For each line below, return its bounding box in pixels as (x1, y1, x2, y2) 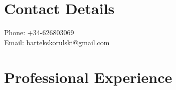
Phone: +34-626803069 (4, 27, 74, 38)
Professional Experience (4, 66, 172, 87)
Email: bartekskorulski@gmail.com (4, 37, 110, 47)
